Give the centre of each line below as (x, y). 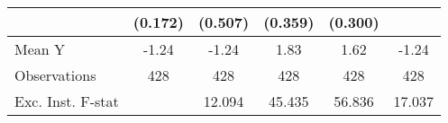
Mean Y (40, 49)
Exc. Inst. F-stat (67, 101)
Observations (55, 75)
